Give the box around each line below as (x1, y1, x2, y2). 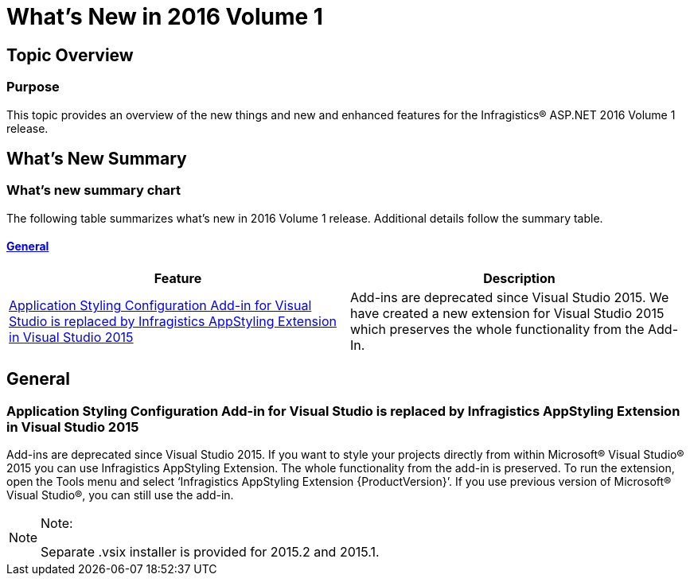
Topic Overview (6, 45, 134, 65)
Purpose (6, 79, 60, 95)
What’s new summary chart (6, 182, 181, 199)
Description (483, 270, 556, 286)
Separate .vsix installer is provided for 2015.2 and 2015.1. (41, 544, 380, 561)
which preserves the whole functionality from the (350, 320, 645, 337)
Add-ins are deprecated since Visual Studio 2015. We (350, 289, 669, 305)
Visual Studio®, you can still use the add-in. (6, 488, 234, 502)
